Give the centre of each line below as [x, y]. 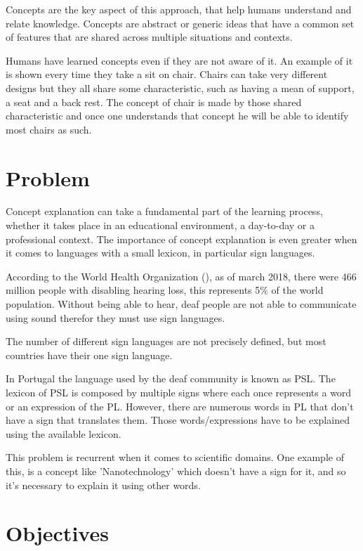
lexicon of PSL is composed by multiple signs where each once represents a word [179, 392]
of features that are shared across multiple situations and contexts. [149, 37]
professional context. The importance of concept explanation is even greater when [181, 239]
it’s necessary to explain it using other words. [103, 485]
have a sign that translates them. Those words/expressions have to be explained [178, 420]
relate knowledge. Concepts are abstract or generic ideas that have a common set [180, 23]
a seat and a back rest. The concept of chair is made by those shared [154, 102]
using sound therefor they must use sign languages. [115, 317]
